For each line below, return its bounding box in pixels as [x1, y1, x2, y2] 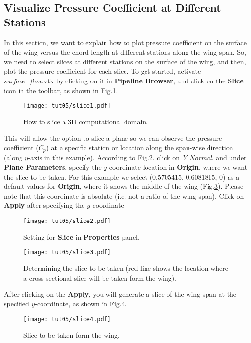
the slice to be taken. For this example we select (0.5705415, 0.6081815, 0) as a [4, 171, 240, 182]
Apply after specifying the [4, 200, 85, 210]
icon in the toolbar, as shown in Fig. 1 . [4, 85, 118, 95]
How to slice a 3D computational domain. [23, 116, 148, 126]
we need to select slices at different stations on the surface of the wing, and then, [4, 56, 246, 66]
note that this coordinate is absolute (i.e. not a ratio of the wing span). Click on [4, 190, 244, 201]
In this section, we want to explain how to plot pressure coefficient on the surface [4, 37, 247, 47]
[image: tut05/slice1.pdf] [23, 102, 111, 110]
